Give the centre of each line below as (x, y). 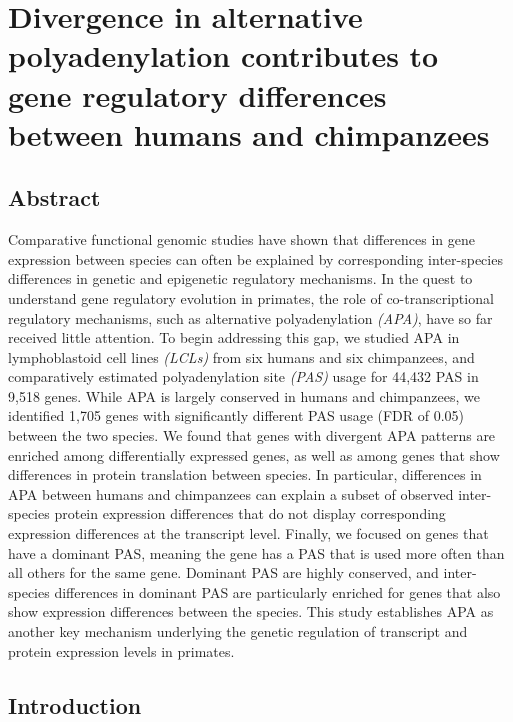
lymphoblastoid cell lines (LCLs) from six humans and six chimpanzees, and (241, 356)
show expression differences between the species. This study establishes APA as (251, 611)
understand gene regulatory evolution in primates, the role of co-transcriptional (251, 297)
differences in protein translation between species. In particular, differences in (245, 474)
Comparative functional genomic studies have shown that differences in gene (242, 239)
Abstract (54, 197)
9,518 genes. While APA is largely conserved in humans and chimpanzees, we (244, 395)
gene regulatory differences (197, 94)
